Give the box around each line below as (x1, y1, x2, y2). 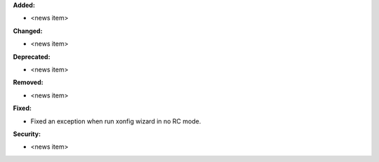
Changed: (13, 27, 43, 35)
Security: (13, 130, 41, 138)
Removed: (13, 78, 44, 87)
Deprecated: (13, 53, 51, 61)
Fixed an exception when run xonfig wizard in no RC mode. (30, 116, 201, 126)
